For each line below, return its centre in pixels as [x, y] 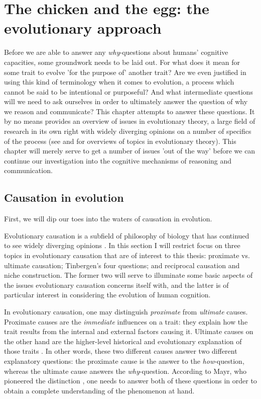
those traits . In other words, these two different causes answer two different [121, 351]
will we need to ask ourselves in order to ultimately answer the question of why [126, 101]
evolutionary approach [83, 28]
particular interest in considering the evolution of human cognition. [107, 295]
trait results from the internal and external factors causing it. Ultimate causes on [129, 331]
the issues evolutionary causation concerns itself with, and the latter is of [116, 285]
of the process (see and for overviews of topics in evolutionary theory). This [120, 141]
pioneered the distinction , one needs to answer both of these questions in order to [130, 381]
